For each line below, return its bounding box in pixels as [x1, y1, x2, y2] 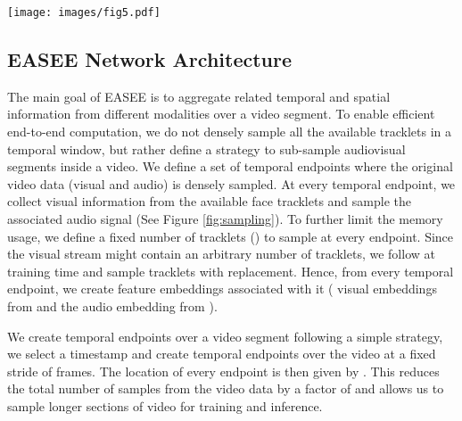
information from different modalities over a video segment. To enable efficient [7, 104, 435, 123]
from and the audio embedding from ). [7, 296, 218, 315]
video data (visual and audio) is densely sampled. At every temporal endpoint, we [7, 174, 456, 193]
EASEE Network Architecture [7, 45, 293, 73]
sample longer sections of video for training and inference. [7, 396, 323, 415]
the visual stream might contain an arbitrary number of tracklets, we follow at [7, 244, 435, 263]
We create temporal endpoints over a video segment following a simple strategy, [7, 326, 443, 345]
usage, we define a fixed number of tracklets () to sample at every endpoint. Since [7, 227, 454, 245]
